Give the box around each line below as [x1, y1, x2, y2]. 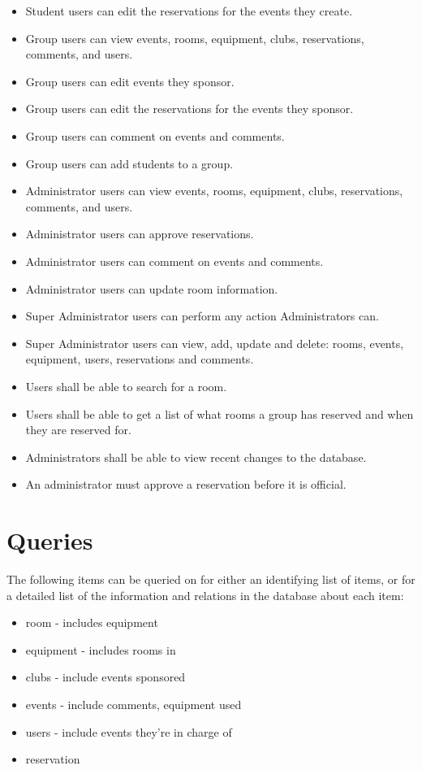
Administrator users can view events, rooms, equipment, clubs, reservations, [25, 182, 403, 199]
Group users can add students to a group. [25, 154, 234, 172]
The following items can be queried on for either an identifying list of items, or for [6, 571, 416, 587]
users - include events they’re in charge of [25, 723, 232, 740]
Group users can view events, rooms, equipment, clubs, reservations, [25, 29, 364, 46]
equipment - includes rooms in [25, 641, 176, 658]
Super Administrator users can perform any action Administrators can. [25, 307, 379, 324]
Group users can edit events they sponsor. [25, 72, 235, 89]
